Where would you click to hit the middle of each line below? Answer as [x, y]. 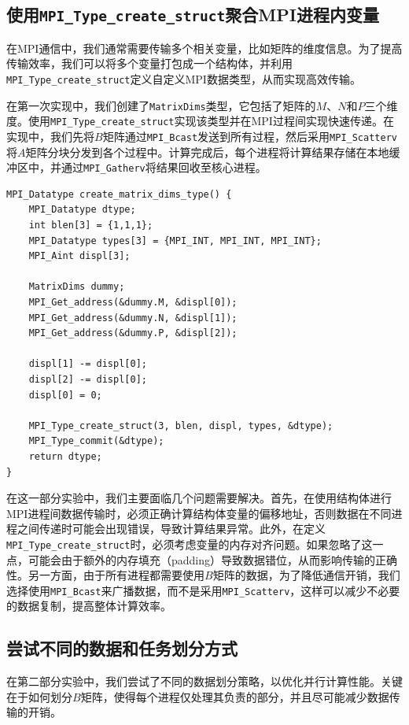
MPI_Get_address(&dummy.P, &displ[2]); [133, 333]
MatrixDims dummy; [77, 287]
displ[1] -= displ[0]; [88, 364]
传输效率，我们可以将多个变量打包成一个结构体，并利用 [149, 63]
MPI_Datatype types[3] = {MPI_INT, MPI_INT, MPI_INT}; [175, 240]
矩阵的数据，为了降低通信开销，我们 [306, 575]
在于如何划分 [39, 696]
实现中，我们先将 [50, 136]
